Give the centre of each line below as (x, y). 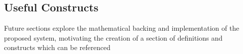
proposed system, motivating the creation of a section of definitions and (113, 37)
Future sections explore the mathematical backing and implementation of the (122, 28)
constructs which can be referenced (57, 47)
